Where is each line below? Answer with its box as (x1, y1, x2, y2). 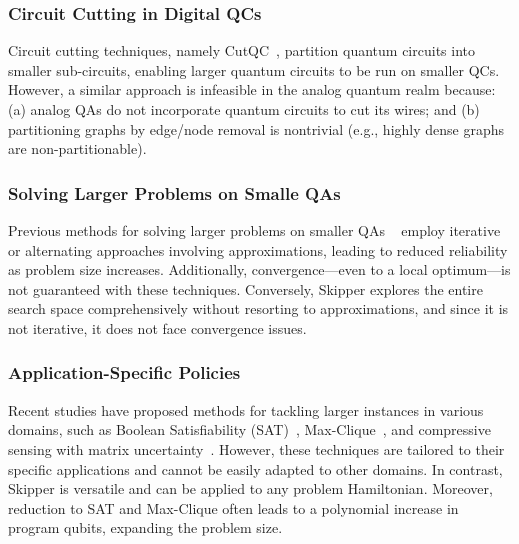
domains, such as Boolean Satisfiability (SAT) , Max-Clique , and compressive (8, 419, 491, 440)
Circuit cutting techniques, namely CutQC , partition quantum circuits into (8, 40, 475, 61)
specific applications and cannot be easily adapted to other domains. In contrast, (8, 458, 503, 479)
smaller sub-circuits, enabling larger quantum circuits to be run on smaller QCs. (8, 59, 500, 80)
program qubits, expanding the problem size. (8, 517, 283, 538)
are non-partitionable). (8, 138, 147, 159)
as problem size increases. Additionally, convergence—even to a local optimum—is (8, 259, 511, 280)
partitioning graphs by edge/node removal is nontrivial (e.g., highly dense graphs (8, 118, 505, 139)
